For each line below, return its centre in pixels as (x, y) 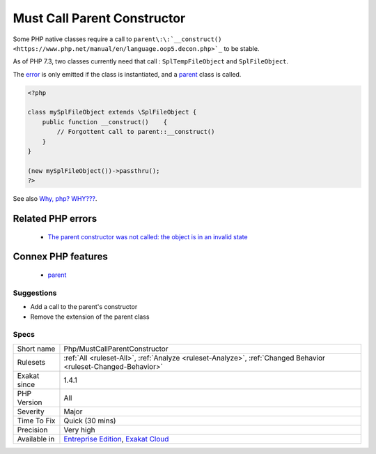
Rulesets (31, 362)
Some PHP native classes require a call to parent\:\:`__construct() (117, 39)
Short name (36, 349)
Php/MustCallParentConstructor (116, 349)
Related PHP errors (55, 219)
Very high (79, 430)
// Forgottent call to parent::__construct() (136, 132)
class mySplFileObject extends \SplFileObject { (112, 112)
